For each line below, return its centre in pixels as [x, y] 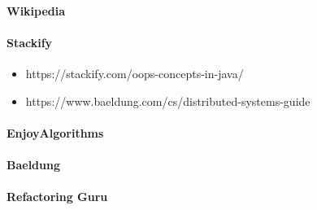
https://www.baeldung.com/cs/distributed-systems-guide [168, 101]
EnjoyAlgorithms [55, 132]
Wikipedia [36, 10]
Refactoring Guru [57, 197]
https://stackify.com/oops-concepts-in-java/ [135, 73]
